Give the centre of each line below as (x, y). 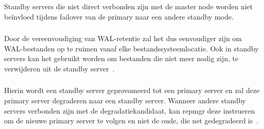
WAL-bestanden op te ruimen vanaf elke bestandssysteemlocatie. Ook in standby (131, 48)
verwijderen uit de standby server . (59, 68)
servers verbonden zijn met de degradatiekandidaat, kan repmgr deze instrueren (130, 110)
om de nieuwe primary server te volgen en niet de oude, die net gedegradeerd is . (131, 121)
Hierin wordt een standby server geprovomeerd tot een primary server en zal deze (132, 90)
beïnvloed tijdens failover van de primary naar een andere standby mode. (119, 16)
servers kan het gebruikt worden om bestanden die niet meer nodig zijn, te (121, 58)
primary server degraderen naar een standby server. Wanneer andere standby (125, 100)
